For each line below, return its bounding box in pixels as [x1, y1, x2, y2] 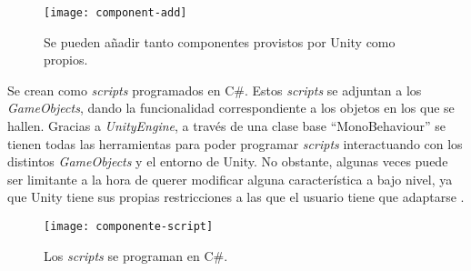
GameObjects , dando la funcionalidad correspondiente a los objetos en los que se [7, 98, 455, 117]
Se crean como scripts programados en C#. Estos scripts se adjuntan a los [7, 80, 422, 99]
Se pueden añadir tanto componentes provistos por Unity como [44, 32, 396, 51]
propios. [44, 50, 88, 69]
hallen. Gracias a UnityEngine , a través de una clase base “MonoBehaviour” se [7, 116, 446, 135]
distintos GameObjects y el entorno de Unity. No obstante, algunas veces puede [7, 152, 448, 171]
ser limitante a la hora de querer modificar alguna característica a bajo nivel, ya [7, 169, 453, 188]
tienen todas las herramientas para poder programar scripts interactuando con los [7, 134, 463, 153]
